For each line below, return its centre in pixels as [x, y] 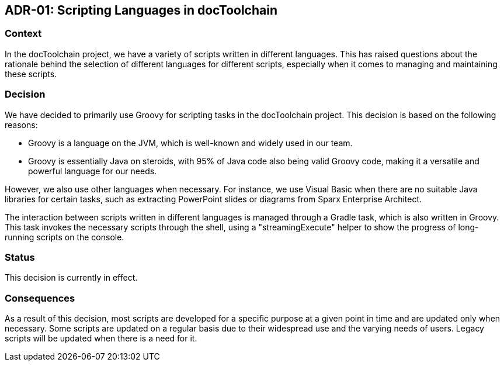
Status [20, 257]
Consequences [40, 298]
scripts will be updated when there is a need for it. [101, 339]
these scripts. [31, 74]
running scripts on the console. [65, 237]
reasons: [21, 125]
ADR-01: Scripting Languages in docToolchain [141, 10]
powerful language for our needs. [93, 171]
